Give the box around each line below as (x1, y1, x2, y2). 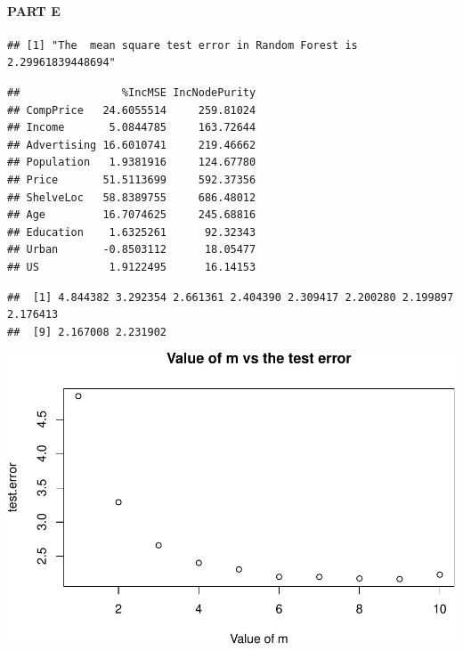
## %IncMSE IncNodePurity (7, 85, 256, 99)
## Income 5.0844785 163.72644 (7, 121, 256, 134)
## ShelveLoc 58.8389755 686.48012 (7, 191, 256, 204)
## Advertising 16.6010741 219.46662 (7, 138, 256, 151)
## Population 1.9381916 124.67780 (7, 156, 256, 169)
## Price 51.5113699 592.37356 (7, 173, 256, 186)
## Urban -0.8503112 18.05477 (7, 243, 256, 256)
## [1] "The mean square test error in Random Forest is (7, 38, 358, 52)
